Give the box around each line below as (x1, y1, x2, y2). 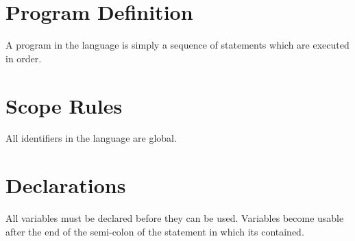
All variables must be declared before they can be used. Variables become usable (5, 211, 344, 225)
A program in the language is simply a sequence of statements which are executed (5, 38, 350, 52)
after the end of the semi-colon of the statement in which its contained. (5, 224, 304, 238)
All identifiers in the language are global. (5, 131, 177, 145)
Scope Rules (5, 91, 123, 119)
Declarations (5, 171, 126, 199)
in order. (5, 51, 42, 65)
